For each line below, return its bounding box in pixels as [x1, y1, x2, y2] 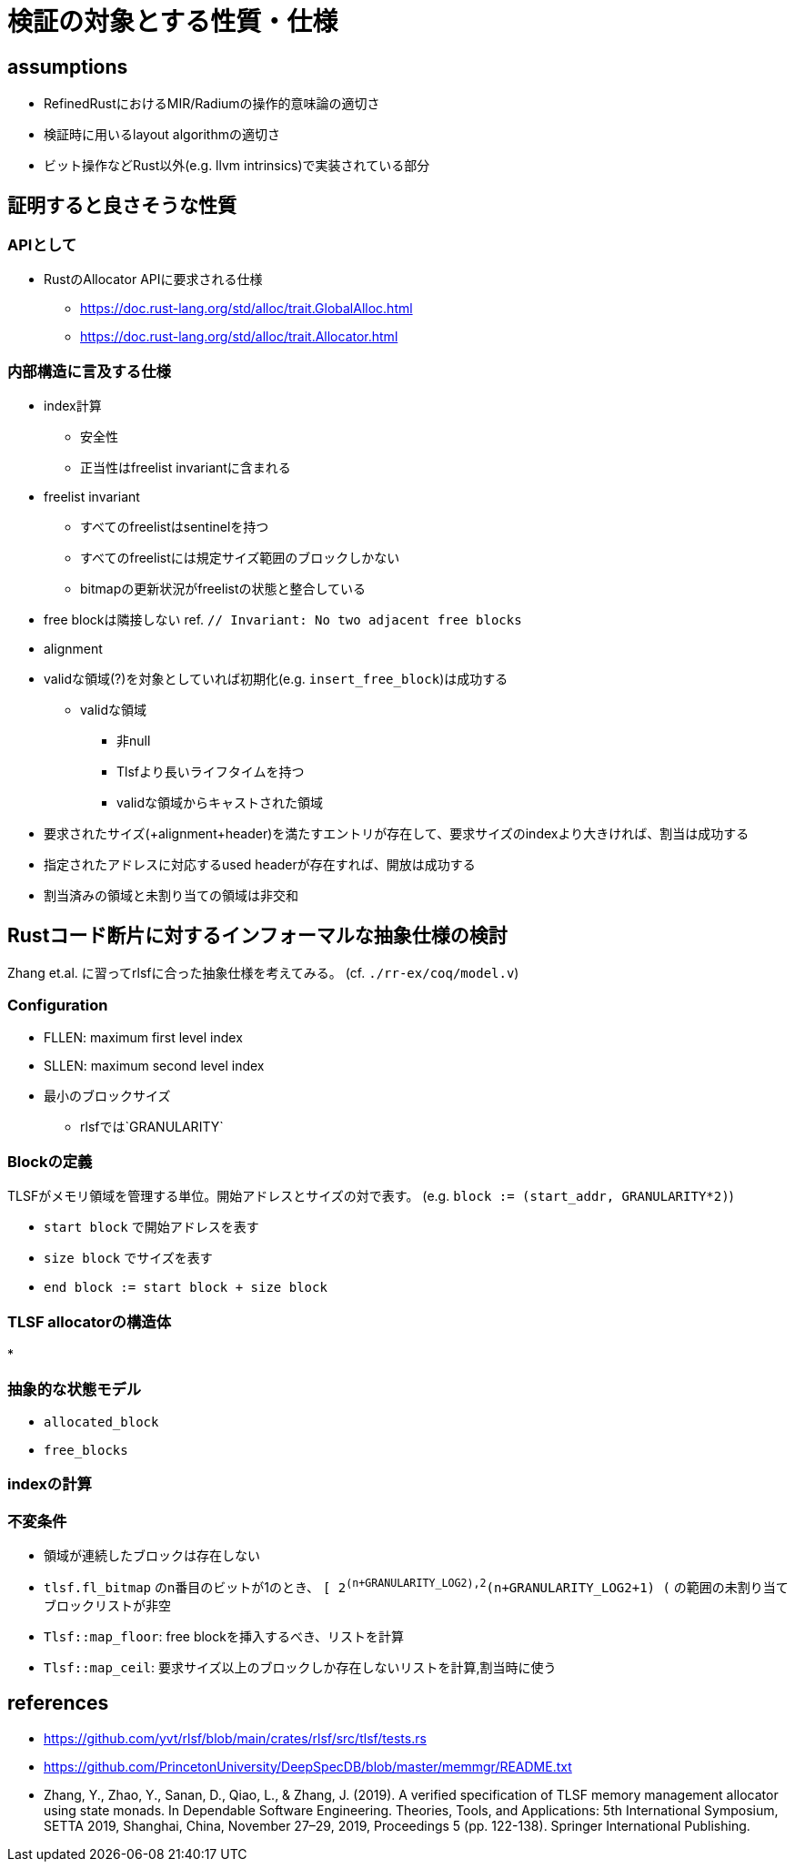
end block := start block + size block [44, 1280, 327, 1295]
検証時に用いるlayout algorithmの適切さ [44, 127, 280, 143]
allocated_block [44, 1414, 159, 1429]
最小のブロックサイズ [44, 1087, 171, 1103]
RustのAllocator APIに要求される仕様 [44, 271, 263, 288]
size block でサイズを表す [44, 1250, 213, 1266]
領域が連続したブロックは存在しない [44, 1548, 260, 1564]
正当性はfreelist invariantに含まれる [80, 460, 291, 476]
